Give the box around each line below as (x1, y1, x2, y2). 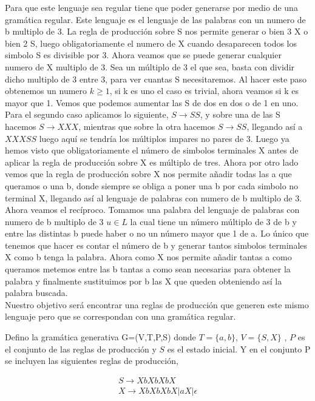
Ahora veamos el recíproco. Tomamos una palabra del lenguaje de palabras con (5, 203, 300, 216)
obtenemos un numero (5, 84, 87, 97)
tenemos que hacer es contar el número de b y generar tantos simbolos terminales (5, 238, 308, 251)
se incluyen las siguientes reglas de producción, (5, 354, 178, 367)
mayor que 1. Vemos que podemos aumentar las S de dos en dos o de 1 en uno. (5, 96, 299, 109)
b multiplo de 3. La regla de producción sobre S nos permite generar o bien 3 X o (5, 25, 308, 38)
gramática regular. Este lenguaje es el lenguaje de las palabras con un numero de (5, 13, 306, 25)
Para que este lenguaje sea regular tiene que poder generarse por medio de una (5, 1, 298, 13)
